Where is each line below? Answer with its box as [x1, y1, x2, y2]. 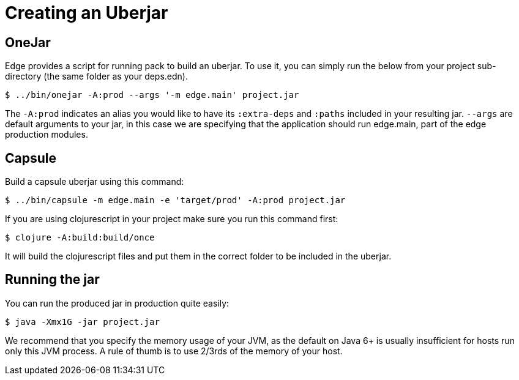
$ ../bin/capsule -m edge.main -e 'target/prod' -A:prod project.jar [5, 195, 346, 206]
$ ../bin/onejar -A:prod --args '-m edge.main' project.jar [5, 90, 299, 100]
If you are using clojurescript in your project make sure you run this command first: [5, 214, 338, 225]
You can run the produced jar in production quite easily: [5, 297, 230, 308]
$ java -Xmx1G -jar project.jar [5, 316, 160, 327]
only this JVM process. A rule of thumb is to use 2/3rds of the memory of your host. [5, 345, 343, 356]
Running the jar [5, 272, 100, 288]
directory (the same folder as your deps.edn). [5, 71, 189, 82]
